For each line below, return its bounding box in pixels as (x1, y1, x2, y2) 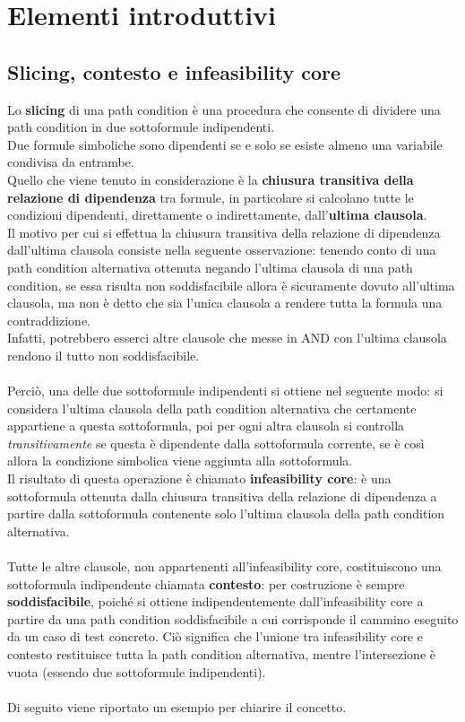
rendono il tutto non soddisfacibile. (7, 345, 200, 364)
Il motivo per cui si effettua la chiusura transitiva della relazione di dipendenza (7, 222, 441, 241)
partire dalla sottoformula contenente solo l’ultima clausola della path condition (7, 504, 445, 523)
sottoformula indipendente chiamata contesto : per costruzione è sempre (7, 574, 405, 593)
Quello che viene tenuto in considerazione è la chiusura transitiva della (7, 170, 414, 188)
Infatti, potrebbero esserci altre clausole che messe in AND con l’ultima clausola (7, 328, 447, 347)
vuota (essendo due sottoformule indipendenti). (7, 662, 266, 681)
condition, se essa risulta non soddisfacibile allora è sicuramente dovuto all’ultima (7, 275, 455, 294)
